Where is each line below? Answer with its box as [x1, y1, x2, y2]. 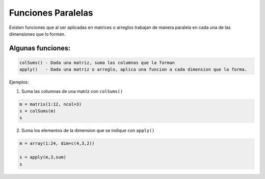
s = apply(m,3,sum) [19, 155, 66, 160]
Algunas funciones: [9, 44, 71, 52]
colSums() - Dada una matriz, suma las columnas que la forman [19, 60, 175, 66]
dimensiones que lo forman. [9, 31, 66, 37]
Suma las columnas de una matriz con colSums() [21, 88, 123, 94]
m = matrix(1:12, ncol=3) [19, 101, 82, 107]
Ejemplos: [9, 79, 29, 85]
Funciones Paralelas [9, 7, 93, 18]
